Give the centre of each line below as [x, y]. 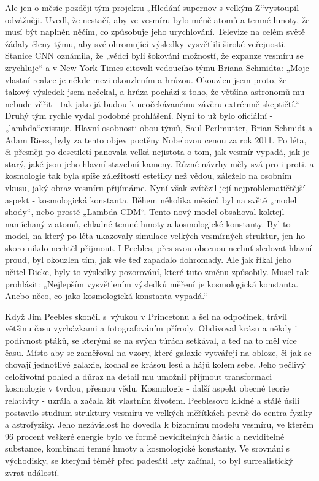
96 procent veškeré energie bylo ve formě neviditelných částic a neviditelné [145, 436]
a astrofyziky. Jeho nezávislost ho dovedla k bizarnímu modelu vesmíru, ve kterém [159, 424]
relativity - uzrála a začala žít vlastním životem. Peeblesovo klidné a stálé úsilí [152, 400]
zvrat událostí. [32, 472]
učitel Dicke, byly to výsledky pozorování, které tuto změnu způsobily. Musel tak [157, 272]
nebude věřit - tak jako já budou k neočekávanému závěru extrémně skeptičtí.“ [152, 103]
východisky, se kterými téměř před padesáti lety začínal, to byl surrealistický [149, 460]
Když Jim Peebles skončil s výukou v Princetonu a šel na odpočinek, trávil [146, 316]
